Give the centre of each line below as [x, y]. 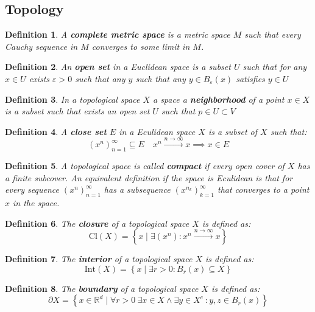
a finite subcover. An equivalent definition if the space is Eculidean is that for [149, 177]
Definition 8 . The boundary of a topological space [102, 288]
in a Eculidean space [157, 131]
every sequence [32, 189]
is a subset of [233, 131]
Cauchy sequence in [41, 46]
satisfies [250, 78]
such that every [273, 34]
